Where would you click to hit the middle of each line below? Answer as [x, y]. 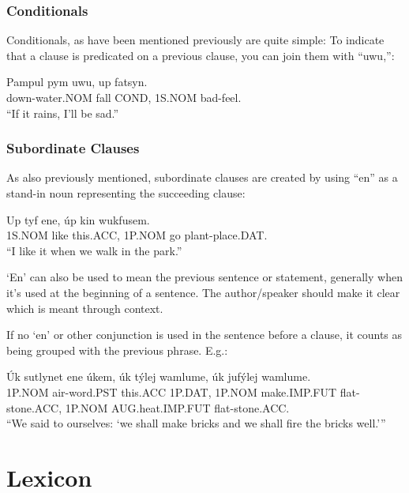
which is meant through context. [85, 308]
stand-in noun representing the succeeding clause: [126, 193]
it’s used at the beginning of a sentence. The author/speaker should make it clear [203, 292]
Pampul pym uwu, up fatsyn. [77, 82]
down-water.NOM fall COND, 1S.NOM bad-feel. [124, 97]
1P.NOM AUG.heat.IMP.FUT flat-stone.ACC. [177, 407]
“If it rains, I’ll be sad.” [63, 113]
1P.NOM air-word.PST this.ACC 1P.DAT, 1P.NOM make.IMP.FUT [172, 391]
